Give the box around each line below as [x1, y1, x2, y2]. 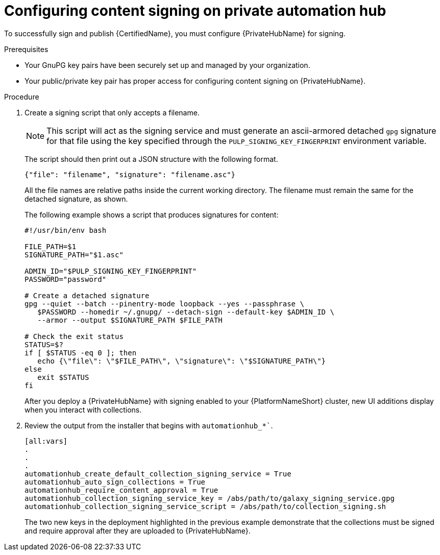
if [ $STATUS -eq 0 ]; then [25, 348, 137, 357]
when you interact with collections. [25, 405, 142, 414]
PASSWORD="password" [25, 275, 107, 283]
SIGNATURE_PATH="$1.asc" [25, 250, 124, 259]
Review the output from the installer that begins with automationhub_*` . [25, 421, 273, 430]
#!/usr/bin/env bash [25, 226, 107, 234]
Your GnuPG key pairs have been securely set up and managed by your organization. [25, 60, 310, 69]
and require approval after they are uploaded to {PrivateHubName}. [25, 526, 251, 535]
